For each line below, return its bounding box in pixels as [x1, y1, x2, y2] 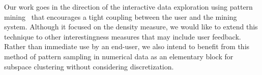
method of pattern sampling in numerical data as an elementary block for [4, 51, 234, 61]
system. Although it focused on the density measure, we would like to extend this [4, 21, 258, 32]
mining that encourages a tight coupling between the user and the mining [4, 11, 237, 22]
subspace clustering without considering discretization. [4, 61, 174, 71]
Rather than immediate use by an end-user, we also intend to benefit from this [4, 41, 250, 52]
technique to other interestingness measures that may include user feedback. [4, 31, 241, 42]
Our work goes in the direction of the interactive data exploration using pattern [4, 2, 253, 12]
